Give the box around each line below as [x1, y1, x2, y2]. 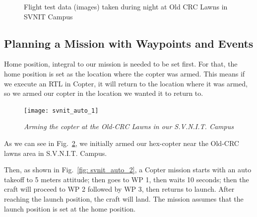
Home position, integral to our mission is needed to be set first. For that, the [4, 59, 238, 69]
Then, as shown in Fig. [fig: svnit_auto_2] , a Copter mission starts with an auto [4, 164, 252, 175]
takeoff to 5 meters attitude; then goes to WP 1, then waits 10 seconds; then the [4, 174, 249, 184]
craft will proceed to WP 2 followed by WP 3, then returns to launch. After [4, 184, 235, 194]
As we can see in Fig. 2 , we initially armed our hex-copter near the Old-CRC [4, 138, 239, 148]
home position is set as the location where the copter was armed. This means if [4, 68, 245, 78]
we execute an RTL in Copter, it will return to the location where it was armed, [4, 78, 248, 88]
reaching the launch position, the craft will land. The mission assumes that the [4, 193, 244, 204]
